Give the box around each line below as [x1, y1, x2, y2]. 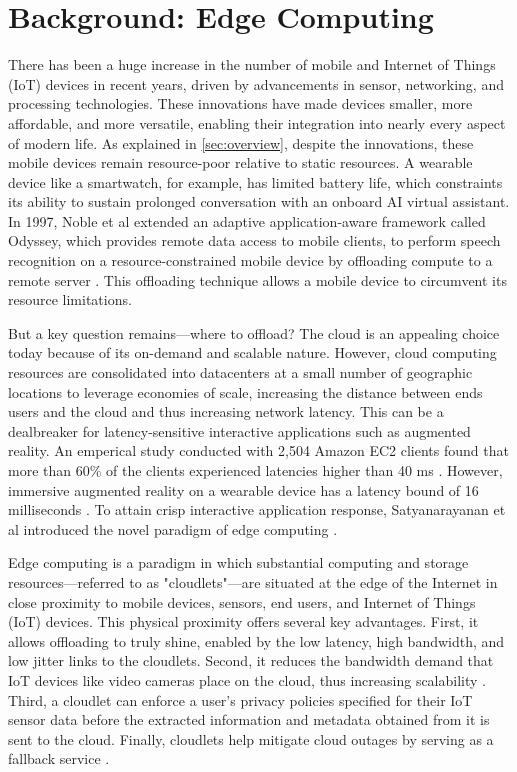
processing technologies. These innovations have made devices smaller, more [8, 93, 473, 114]
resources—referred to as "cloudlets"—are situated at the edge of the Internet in [8, 571, 498, 592]
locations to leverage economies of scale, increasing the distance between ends [8, 381, 483, 402]
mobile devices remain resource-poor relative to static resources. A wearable [8, 152, 473, 173]
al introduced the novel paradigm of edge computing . [8, 518, 338, 539]
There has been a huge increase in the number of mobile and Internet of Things [8, 54, 496, 75]
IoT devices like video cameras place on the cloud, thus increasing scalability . [8, 669, 486, 690]
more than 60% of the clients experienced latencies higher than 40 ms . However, [8, 460, 503, 480]
